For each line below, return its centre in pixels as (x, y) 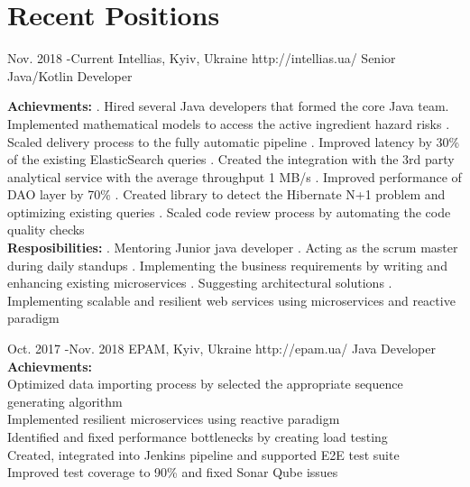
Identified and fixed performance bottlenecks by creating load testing (198, 436)
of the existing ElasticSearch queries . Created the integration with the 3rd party (231, 159)
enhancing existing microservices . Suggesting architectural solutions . (200, 283)
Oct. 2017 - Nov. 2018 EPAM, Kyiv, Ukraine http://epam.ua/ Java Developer (222, 349)
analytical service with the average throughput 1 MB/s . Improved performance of (235, 176)
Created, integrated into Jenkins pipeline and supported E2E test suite (203, 454)
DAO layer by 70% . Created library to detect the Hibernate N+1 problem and (226, 194)
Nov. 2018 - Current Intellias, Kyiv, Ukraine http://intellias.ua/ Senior (202, 58)
